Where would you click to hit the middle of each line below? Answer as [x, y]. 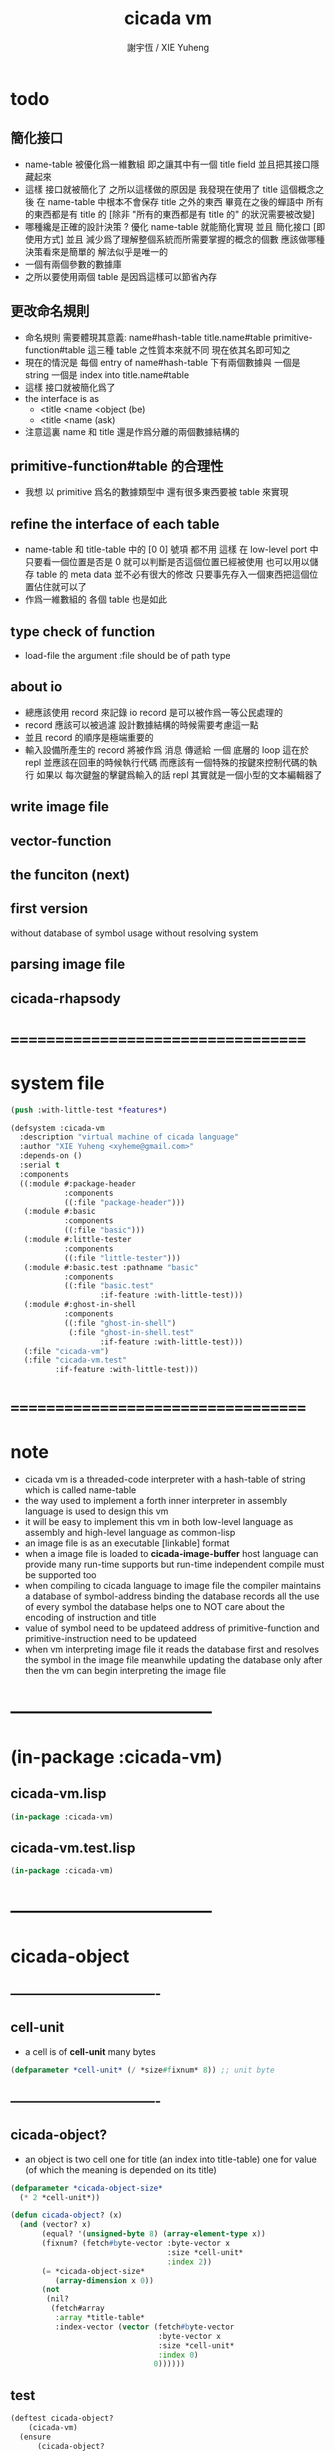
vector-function [61, 840]
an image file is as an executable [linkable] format [127, 1543]
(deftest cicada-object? [62, 2418]
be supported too [60, 1575]
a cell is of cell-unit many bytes [90, 2051]
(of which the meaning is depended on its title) [120, 2169]
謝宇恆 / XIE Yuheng [168, 47]
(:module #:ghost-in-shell [80, 1305]
